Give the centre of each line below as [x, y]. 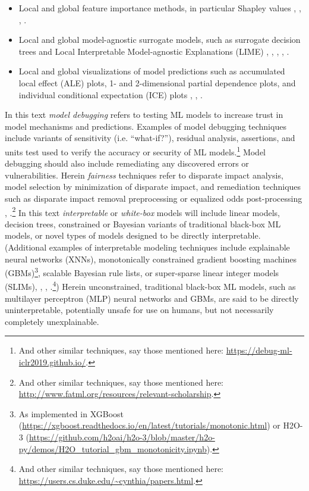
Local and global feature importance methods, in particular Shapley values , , [160, 8]
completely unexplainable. [52, 321]
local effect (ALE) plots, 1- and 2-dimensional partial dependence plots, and [157, 82]
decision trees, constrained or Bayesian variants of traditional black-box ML [143, 223]
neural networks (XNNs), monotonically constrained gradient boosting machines [151, 259]
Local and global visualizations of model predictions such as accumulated [152, 71]
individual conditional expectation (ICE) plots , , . [111, 94]
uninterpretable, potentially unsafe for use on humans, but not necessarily [139, 310]
